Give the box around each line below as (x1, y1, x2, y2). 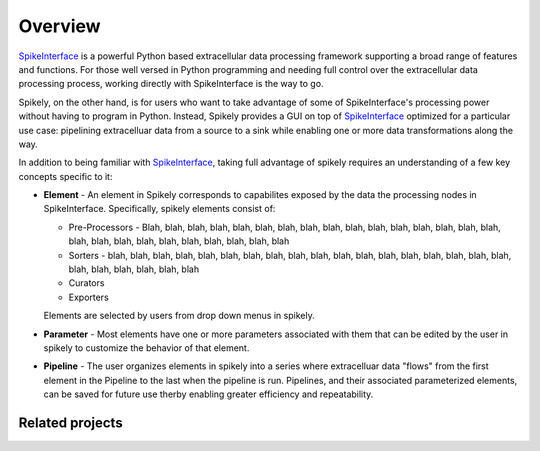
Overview (18, 15, 101, 37)
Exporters (68, 291, 109, 303)
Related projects (18, 414, 124, 431)
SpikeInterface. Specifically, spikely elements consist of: (43, 203, 276, 215)
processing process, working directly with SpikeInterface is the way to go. (18, 78, 324, 90)
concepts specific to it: (18, 170, 113, 182)
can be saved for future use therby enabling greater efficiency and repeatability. (43, 388, 374, 400)
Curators (68, 277, 105, 289)
